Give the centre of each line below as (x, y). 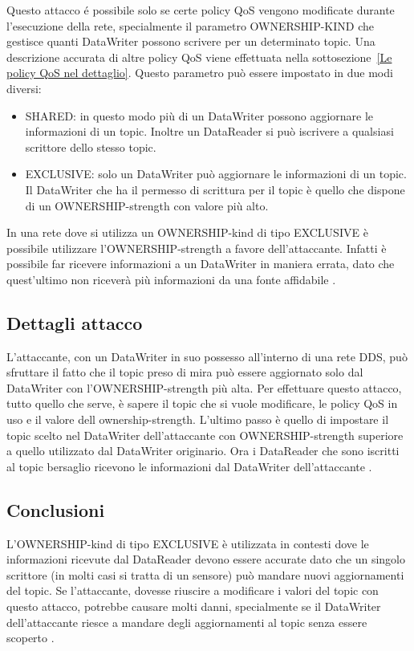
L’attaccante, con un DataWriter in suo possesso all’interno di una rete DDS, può (207, 356)
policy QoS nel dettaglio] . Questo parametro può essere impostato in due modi (200, 73)
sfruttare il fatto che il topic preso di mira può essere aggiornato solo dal (185, 372)
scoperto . (30, 638)
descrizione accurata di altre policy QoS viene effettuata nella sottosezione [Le (199, 57)
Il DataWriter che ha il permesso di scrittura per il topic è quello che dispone (215, 189)
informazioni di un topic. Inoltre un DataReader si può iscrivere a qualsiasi (209, 131)
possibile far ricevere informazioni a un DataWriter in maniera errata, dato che (201, 264)
